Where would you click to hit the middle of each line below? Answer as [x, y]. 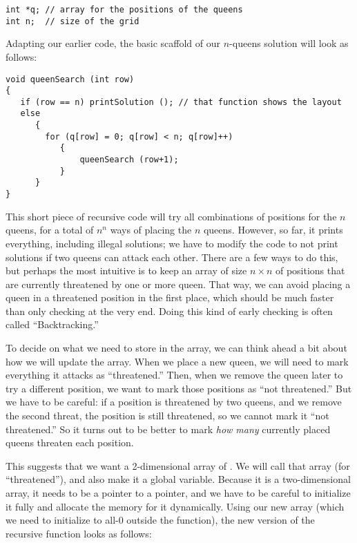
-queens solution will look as [289, 43]
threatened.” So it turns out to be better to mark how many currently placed [168, 429]
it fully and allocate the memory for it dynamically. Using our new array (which [175, 506]
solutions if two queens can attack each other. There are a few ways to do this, [172, 257]
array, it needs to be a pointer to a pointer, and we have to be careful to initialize [178, 493]
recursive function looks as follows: [79, 533]
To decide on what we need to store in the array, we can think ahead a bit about [176, 348]
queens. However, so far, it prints [273, 230]
